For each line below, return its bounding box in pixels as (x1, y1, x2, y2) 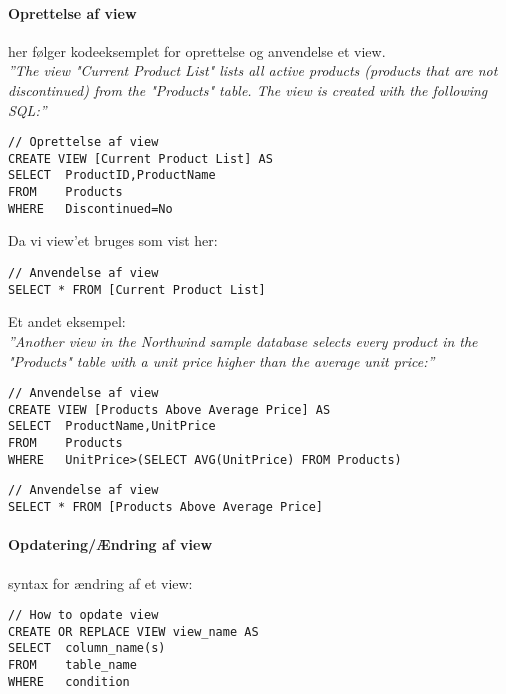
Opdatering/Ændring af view (8, 534, 213, 555)
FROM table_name (8, 658, 137, 673)
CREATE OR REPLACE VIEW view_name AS (8, 624, 259, 639)
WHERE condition (8, 674, 130, 689)
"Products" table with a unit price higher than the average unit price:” (8, 350, 435, 371)
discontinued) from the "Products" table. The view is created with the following (8, 79, 488, 100)
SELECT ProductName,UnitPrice (8, 419, 216, 434)
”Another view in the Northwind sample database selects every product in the (8, 330, 478, 351)
